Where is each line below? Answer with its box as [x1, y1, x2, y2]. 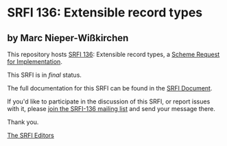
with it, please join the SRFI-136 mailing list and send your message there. [7, 105, 216, 112]
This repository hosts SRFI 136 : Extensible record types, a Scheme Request [7, 50, 220, 58]
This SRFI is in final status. [7, 71, 82, 79]
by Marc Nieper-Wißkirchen [7, 32, 129, 44]
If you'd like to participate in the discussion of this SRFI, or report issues [7, 97, 211, 106]
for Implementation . [7, 58, 63, 66]
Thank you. [7, 118, 39, 126]
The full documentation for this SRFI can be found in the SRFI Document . [7, 84, 213, 92]
